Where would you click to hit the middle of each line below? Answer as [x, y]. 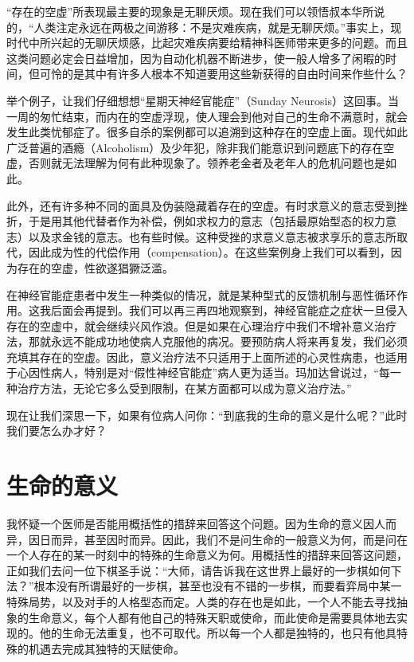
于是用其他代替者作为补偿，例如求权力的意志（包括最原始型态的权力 [207, 221]
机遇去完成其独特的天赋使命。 [106, 648]
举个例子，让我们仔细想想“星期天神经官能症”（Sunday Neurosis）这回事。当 [203, 100]
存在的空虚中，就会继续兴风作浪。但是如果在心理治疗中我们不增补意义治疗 [201, 325]
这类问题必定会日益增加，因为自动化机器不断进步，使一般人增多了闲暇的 [196, 58]
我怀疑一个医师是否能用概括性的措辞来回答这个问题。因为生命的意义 [185, 523]
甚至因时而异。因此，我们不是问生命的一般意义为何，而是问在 [246, 539]
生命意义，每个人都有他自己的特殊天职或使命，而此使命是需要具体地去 [212, 617]
